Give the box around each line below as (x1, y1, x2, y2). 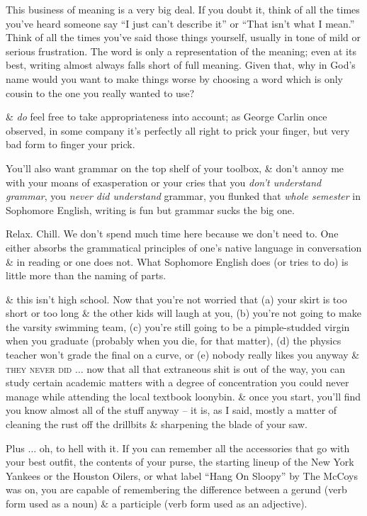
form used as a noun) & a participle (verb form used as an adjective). (6, 496, 307, 510)
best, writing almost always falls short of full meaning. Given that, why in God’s (6, 57, 356, 72)
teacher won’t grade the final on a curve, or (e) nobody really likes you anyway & (6, 347, 360, 362)
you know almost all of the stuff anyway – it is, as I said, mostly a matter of (6, 403, 337, 417)
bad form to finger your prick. (6, 137, 135, 152)
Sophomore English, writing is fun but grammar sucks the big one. (6, 202, 295, 217)
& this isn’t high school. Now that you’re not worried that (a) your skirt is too (6, 291, 347, 306)
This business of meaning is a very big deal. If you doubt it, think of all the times (6, 2, 360, 16)
